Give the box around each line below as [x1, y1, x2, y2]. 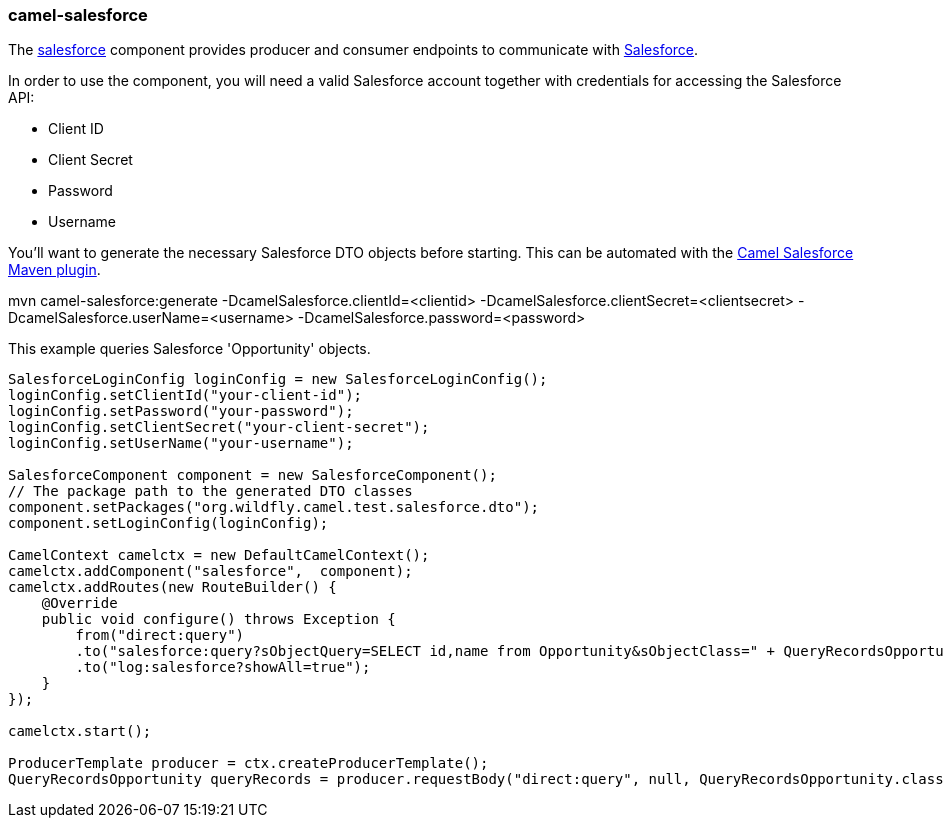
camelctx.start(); [8, 723, 152, 740]
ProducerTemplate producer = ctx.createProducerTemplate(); [8, 755, 489, 772]
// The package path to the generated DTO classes [8, 483, 413, 500]
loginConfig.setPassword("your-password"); [8, 403, 354, 420]
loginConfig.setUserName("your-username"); [8, 435, 354, 452]
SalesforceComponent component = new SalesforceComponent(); [8, 467, 497, 484]
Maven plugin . [8, 261, 101, 279]
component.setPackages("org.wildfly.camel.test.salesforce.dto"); [8, 499, 540, 516]
